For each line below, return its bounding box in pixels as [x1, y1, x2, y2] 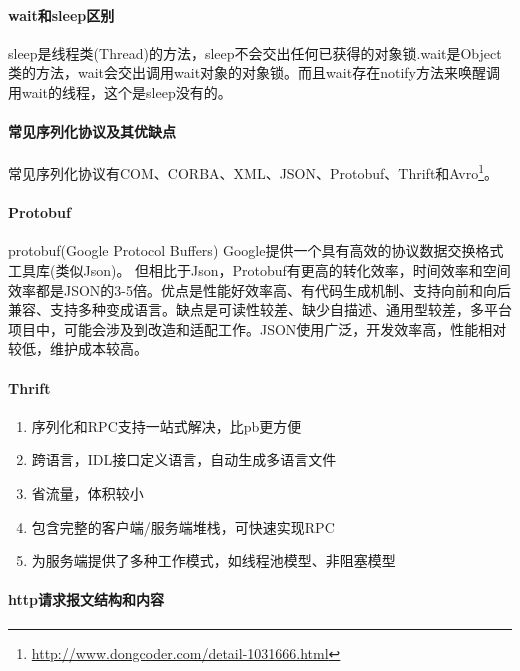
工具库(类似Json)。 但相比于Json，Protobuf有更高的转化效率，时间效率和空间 [8, 260, 511, 281]
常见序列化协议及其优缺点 [8, 121, 176, 142]
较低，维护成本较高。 [8, 338, 148, 359]
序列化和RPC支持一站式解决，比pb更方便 [31, 415, 302, 436]
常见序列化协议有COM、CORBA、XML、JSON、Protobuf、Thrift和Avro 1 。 [8, 160, 499, 184]
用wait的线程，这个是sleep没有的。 [8, 81, 232, 102]
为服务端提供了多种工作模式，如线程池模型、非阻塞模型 [31, 550, 396, 571]
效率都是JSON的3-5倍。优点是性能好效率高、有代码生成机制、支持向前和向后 [8, 279, 512, 300]
